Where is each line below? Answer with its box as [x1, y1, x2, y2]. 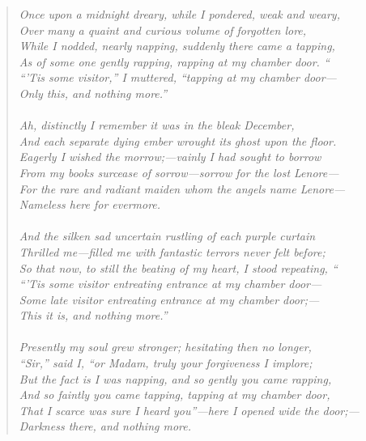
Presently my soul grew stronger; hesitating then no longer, [19, 338, 312, 355]
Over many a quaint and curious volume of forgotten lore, [19, 21, 307, 38]
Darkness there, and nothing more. [19, 418, 191, 435]
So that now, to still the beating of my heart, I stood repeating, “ [19, 259, 338, 276]
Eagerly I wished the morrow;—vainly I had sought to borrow [19, 148, 321, 165]
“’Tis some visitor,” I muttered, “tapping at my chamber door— [19, 69, 337, 86]
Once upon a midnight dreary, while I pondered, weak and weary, [19, 6, 340, 22]
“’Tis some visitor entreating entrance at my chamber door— [19, 275, 322, 292]
